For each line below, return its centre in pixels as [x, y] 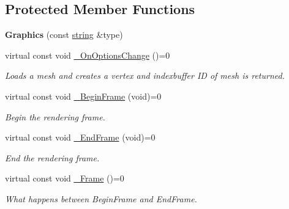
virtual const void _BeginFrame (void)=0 [83, 96]
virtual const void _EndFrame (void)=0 [80, 137]
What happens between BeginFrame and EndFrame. [101, 198]
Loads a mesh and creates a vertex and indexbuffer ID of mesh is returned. [145, 75]
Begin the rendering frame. [55, 116]
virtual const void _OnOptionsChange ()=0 [88, 55]
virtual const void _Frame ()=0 [65, 178]
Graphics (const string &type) [64, 35]
